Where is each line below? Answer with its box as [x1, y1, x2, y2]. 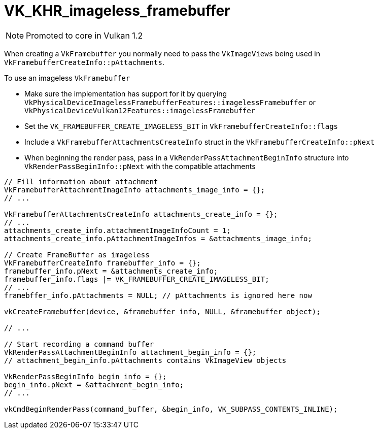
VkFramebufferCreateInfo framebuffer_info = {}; [4, 258, 201, 267]
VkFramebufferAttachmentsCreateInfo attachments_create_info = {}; [4, 210, 278, 218]
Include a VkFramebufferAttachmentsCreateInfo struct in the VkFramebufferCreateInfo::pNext [24, 137, 375, 146]
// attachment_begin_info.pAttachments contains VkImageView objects [4, 356, 287, 364]
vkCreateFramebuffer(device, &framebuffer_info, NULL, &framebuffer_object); [4, 307, 321, 316]
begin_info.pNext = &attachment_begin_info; [4, 380, 184, 389]
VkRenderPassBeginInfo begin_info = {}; [4, 372, 167, 381]
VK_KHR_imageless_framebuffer [4, 2, 230, 19]
